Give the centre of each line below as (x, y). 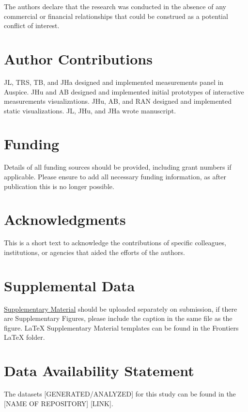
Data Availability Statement (99, 371)
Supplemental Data (70, 285)
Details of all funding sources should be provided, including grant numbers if (118, 167)
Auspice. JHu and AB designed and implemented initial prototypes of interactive (124, 91)
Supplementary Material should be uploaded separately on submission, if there (121, 309)
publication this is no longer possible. (59, 186)
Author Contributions (78, 58)
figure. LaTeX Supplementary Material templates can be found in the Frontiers (121, 327)
